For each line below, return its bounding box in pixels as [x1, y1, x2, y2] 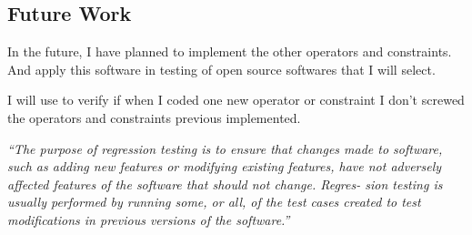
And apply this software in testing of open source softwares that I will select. [7, 59, 436, 78]
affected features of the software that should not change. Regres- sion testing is [7, 174, 443, 193]
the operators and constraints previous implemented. [7, 107, 301, 127]
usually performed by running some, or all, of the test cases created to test [7, 192, 421, 211]
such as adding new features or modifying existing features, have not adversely [7, 157, 442, 176]
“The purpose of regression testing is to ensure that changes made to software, [7, 138, 443, 158]
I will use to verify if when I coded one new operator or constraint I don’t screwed [7, 90, 465, 109]
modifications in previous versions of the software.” [7, 209, 290, 229]
